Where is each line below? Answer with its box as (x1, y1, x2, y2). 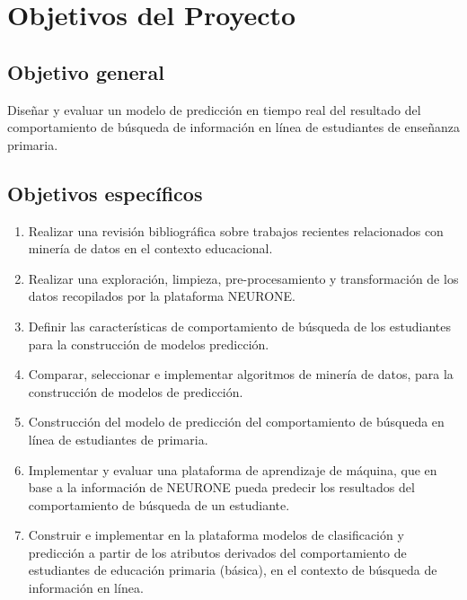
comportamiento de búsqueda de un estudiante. (28, 495, 290, 514)
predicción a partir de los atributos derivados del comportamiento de (28, 543, 407, 561)
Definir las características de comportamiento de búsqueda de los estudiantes (28, 316, 452, 335)
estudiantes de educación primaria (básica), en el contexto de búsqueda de (28, 560, 437, 579)
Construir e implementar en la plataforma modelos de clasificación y (28, 525, 404, 544)
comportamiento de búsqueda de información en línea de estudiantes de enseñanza (7, 118, 460, 137)
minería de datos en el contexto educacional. (28, 239, 273, 258)
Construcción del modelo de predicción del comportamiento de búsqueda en (28, 412, 445, 431)
